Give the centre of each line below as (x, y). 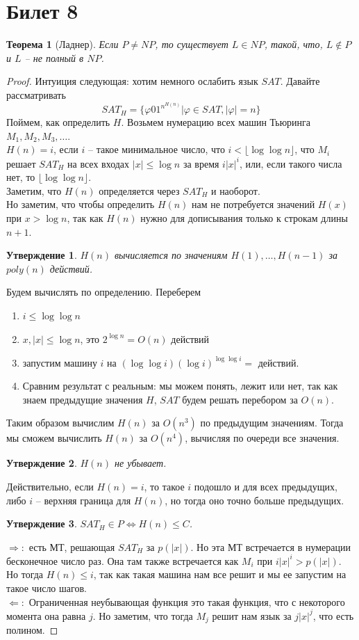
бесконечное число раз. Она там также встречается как (123, 560)
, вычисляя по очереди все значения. (262, 438)
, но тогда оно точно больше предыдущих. (254, 500)
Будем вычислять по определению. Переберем (103, 292)
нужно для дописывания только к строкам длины (244, 217)
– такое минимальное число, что (157, 149)
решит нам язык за (252, 615)
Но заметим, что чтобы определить (81, 204)
